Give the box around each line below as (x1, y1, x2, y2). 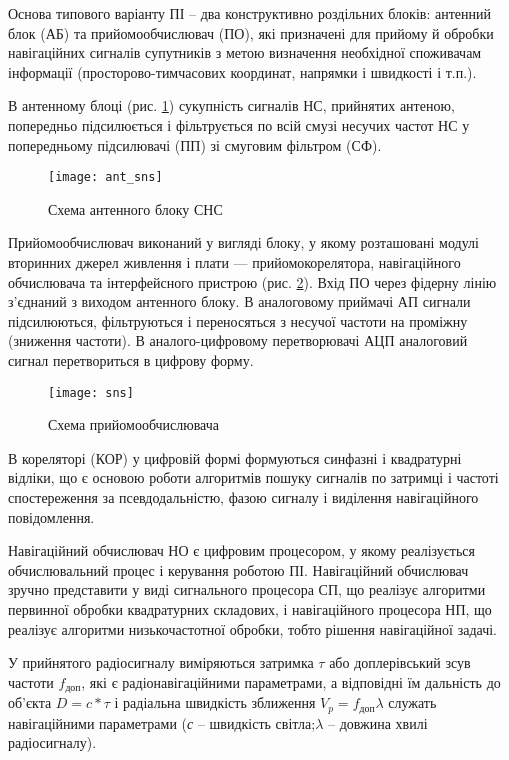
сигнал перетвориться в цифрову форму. (8, 349, 254, 370)
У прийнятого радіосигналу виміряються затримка (8, 652, 314, 673)
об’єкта (8, 692, 52, 713)
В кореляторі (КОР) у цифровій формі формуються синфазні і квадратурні (8, 447, 462, 468)
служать (388, 692, 437, 713)
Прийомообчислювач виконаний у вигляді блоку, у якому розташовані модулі (8, 232, 479, 253)
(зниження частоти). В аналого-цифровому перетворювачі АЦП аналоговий (8, 330, 468, 351)
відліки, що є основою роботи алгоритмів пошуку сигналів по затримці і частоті (8, 467, 499, 488)
